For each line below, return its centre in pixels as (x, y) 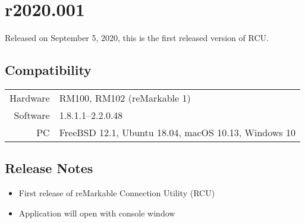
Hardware (30, 98)
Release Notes (49, 168)
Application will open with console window (97, 213)
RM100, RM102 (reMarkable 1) (125, 98)
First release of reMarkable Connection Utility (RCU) (117, 193)
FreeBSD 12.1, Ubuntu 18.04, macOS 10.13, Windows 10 (177, 132)
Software (32, 115)
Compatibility (48, 70)
